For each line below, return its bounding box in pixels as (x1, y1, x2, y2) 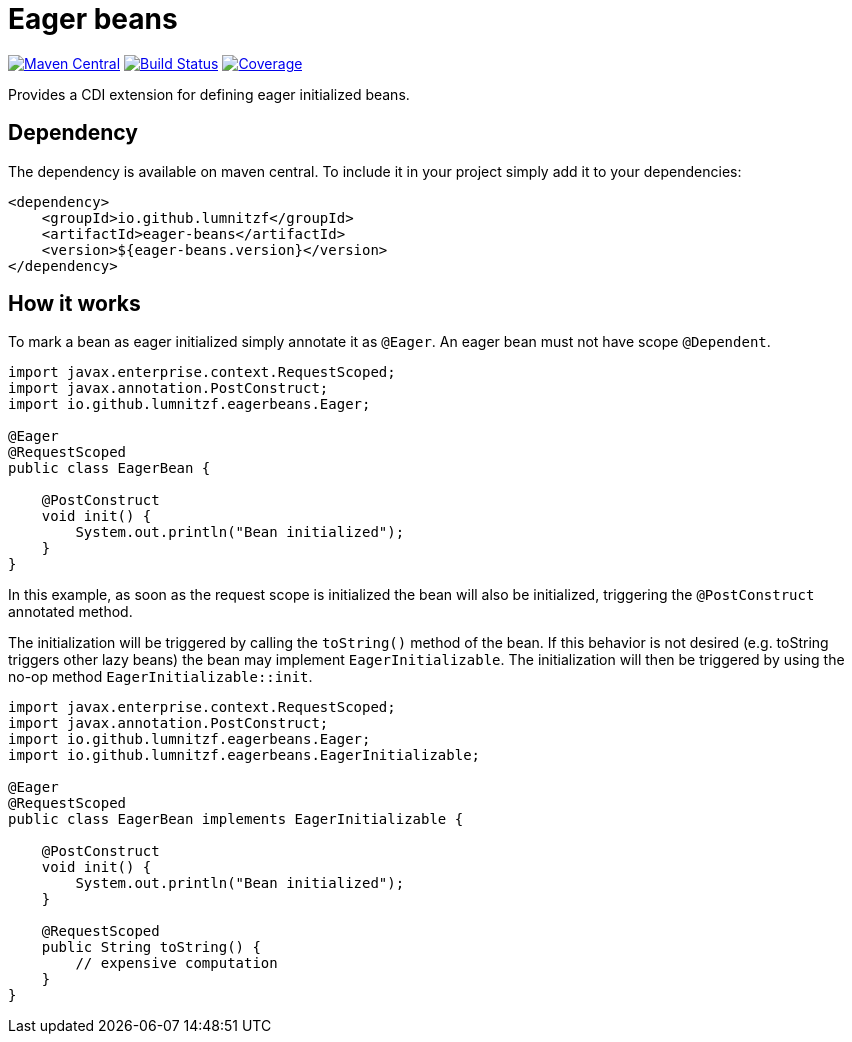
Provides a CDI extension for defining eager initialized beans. (8, 85, 410, 103)
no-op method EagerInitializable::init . (8, 668, 313, 686)
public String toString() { (41, 939, 261, 956)
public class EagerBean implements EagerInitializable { (8, 811, 464, 828)
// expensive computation (75, 955, 278, 972)
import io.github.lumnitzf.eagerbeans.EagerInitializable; (8, 747, 481, 764)
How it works (8, 291, 141, 317)
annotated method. (8, 603, 133, 621)
